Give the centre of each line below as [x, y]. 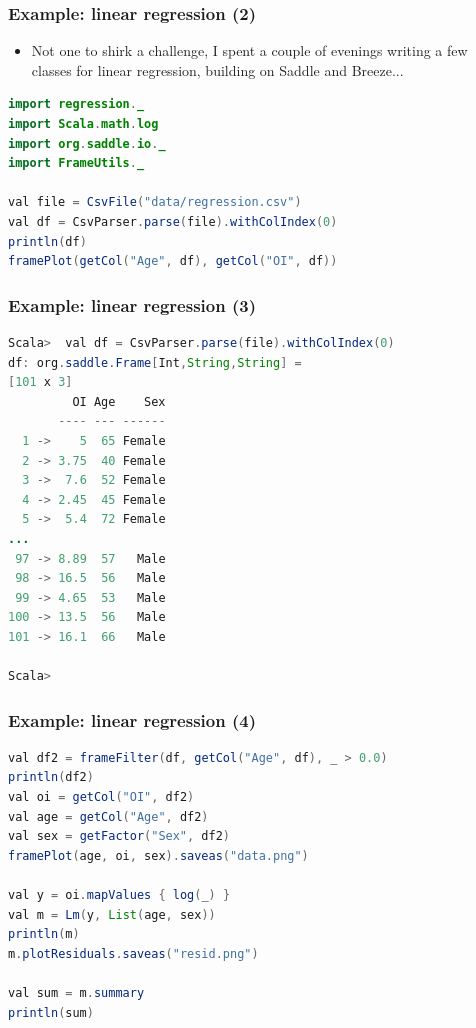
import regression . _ [76, 104]
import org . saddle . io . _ [87, 143]
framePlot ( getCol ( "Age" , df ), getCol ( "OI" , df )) [173, 261]
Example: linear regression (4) [132, 719]
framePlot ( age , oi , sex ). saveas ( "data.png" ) [158, 855]
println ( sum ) [51, 1012]
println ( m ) [44, 934]
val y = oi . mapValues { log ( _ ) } [119, 895]
